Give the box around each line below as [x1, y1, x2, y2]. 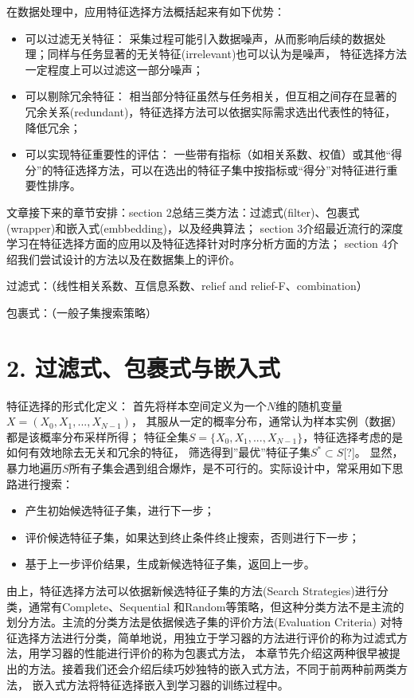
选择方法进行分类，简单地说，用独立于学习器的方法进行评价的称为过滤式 [17, 629, 396, 645]
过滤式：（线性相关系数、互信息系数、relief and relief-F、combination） [6, 277, 368, 294]
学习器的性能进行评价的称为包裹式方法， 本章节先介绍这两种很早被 [39, 645, 389, 661]
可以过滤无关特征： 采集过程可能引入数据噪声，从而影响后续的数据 [25, 29, 375, 46]
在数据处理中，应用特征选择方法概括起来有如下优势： [6, 3, 285, 19]
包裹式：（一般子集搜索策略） [6, 304, 157, 320]
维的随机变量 [275, 397, 342, 414]
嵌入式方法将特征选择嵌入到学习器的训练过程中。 [32, 676, 289, 692]
